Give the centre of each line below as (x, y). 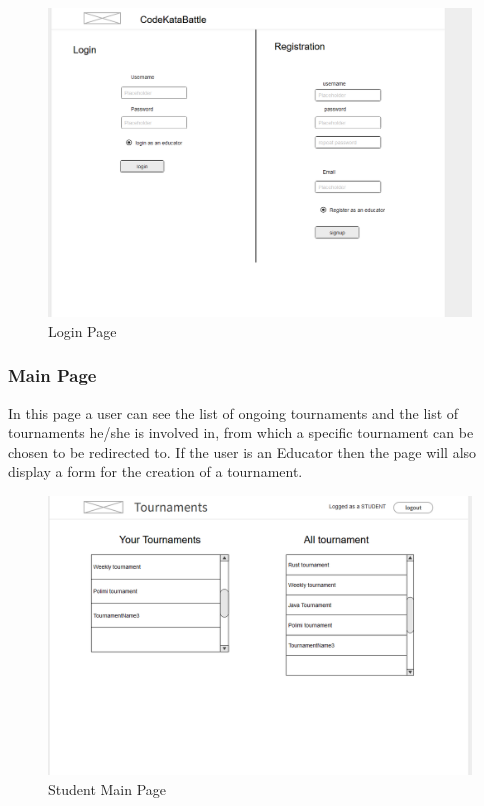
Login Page (82, 330)
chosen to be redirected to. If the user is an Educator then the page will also (242, 451)
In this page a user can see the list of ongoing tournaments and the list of (233, 412)
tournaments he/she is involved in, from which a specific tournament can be (241, 432)
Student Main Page (107, 788)
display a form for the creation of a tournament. (155, 471)
